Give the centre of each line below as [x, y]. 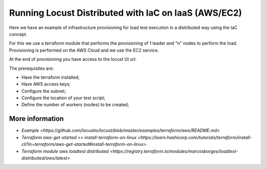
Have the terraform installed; [50, 77]
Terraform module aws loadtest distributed [65, 151]
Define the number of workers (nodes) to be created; [75, 105]
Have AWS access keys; [46, 84]
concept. [18, 34]
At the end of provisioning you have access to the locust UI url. [73, 59]
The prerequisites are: [32, 68]
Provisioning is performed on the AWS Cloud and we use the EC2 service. [84, 50]
